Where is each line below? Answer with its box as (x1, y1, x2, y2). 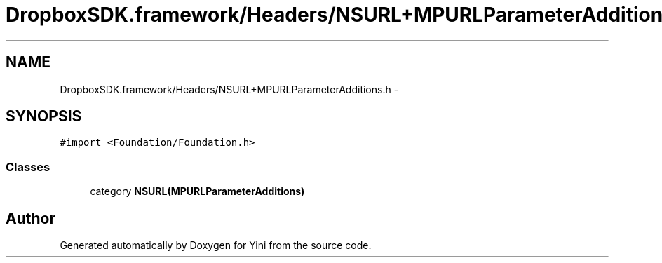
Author (6, 209, 55, 227)
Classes (6, 159, 50, 174)
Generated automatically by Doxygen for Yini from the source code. (60, 239, 372, 252)
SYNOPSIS (6, 107, 82, 126)
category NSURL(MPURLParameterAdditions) (90, 185, 305, 198)
